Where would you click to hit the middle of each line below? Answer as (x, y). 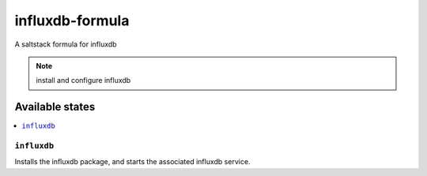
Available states (55, 107)
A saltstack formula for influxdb (66, 44)
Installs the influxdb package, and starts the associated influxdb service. (132, 162)
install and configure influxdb (83, 81)
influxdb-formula (72, 21)
